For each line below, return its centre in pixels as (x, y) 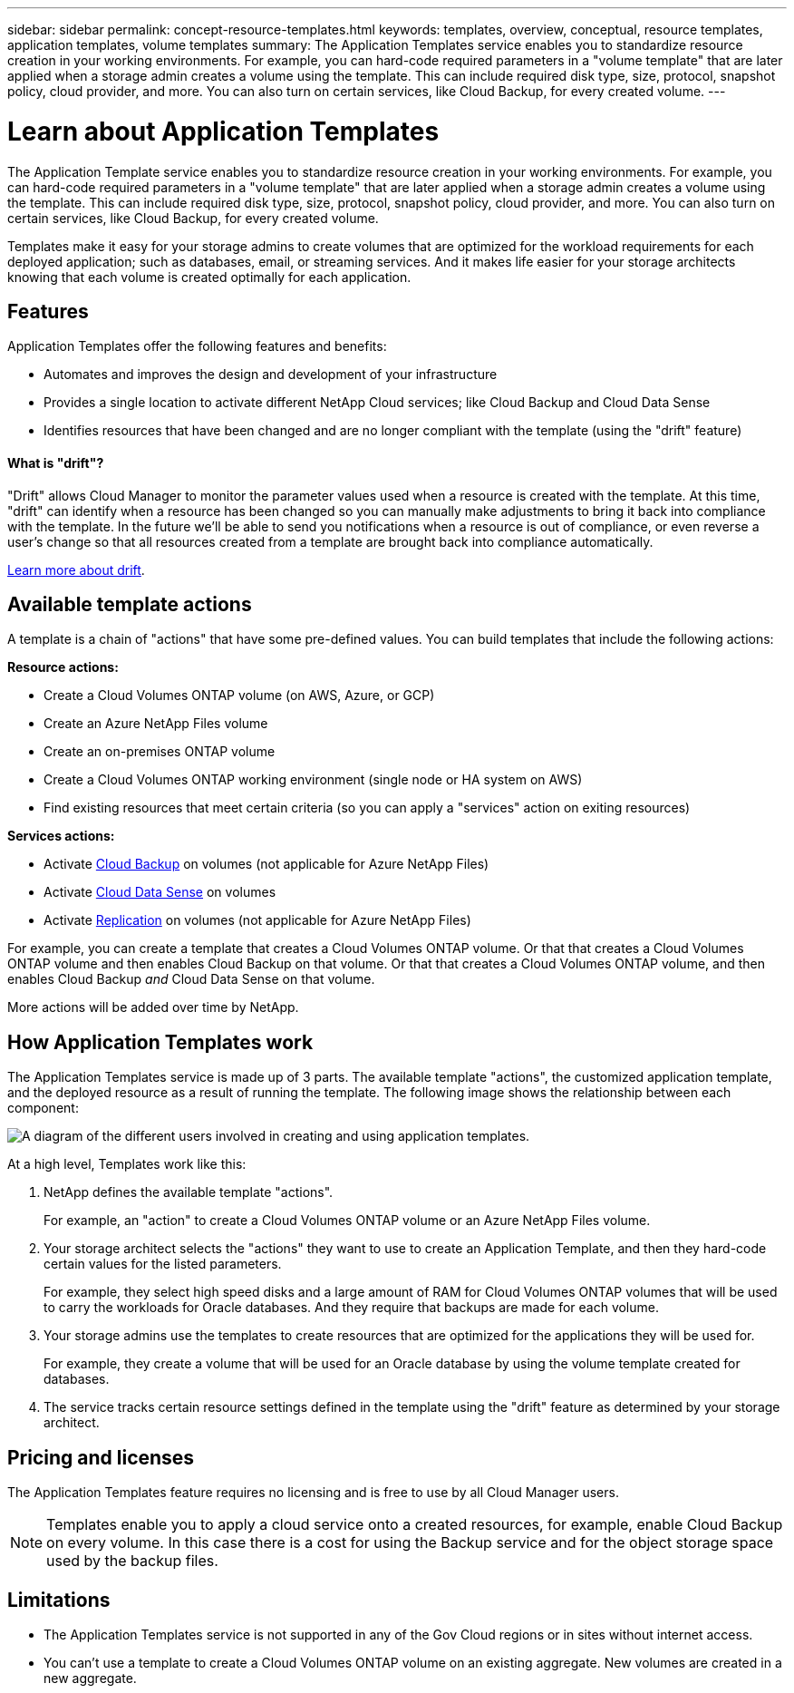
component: (43, 1108)
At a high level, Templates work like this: (127, 1164)
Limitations (59, 1600)
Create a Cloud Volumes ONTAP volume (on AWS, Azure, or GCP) (239, 696)
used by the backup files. (132, 1561)
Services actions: (61, 836)
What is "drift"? (56, 462)
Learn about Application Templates (223, 131)
